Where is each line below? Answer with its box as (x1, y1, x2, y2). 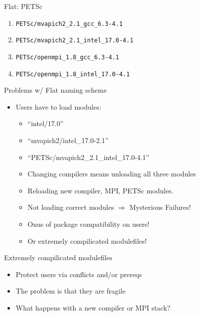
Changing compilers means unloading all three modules (27, 168, 196, 179)
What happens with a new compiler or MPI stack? (15, 302, 171, 313)
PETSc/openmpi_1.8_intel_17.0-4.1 (15, 70, 130, 78)
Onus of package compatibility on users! (27, 218, 150, 229)
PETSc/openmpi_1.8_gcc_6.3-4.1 (15, 53, 119, 61)
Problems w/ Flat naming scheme (4, 85, 107, 95)
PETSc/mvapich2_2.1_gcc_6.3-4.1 (15, 20, 123, 27)
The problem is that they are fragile (15, 286, 126, 296)
